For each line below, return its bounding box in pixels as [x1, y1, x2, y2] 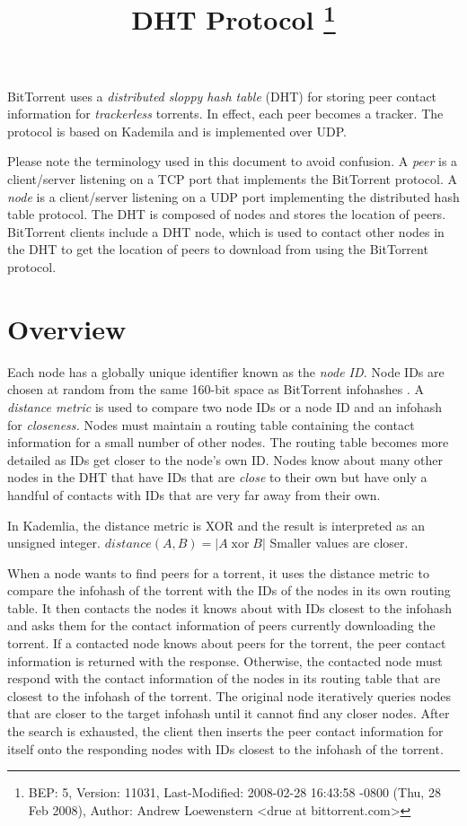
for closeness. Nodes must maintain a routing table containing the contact [7, 415, 415, 434]
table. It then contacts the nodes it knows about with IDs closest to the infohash [7, 598, 452, 617]
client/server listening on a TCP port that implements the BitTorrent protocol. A [7, 170, 457, 189]
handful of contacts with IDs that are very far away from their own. [7, 485, 381, 504]
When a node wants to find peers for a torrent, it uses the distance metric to [7, 563, 429, 582]
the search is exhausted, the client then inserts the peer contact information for [7, 722, 444, 741]
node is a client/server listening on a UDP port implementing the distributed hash [7, 187, 460, 206]
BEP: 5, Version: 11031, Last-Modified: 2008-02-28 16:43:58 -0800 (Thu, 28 [28, 783, 441, 802]
